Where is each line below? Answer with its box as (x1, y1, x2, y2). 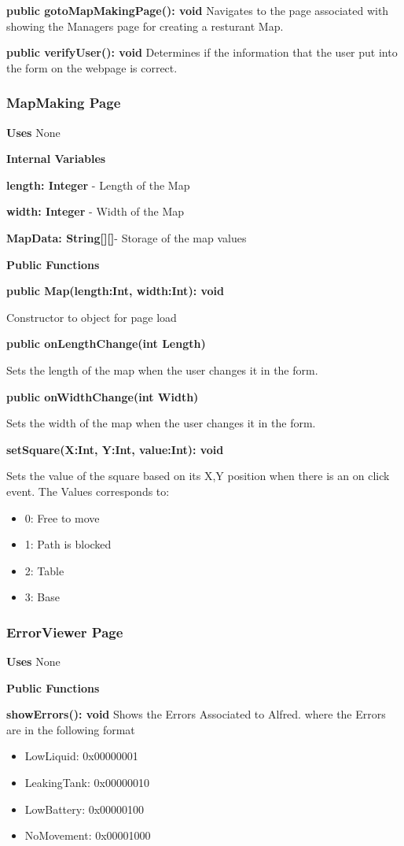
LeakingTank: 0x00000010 (24, 774, 149, 791)
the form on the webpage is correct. (6, 59, 178, 76)
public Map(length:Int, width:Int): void (6, 283, 224, 299)
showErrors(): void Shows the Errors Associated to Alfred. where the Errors (6, 706, 386, 722)
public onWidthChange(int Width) (6, 388, 199, 405)
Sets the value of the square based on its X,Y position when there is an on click (6, 467, 390, 484)
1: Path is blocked (24, 536, 112, 552)
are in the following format (6, 721, 135, 737)
